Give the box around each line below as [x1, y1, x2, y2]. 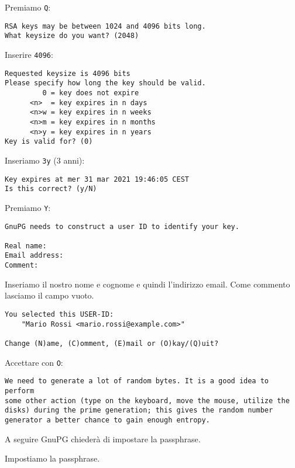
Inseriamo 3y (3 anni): [5, 154, 85, 166]
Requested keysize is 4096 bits [5, 69, 131, 78]
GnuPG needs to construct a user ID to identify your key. [5, 222, 239, 231]
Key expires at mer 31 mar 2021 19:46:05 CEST [5, 175, 189, 183]
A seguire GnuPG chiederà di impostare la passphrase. [5, 432, 201, 445]
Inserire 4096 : [5, 48, 53, 60]
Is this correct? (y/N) [5, 185, 97, 193]
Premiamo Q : [5, 1, 51, 13]
